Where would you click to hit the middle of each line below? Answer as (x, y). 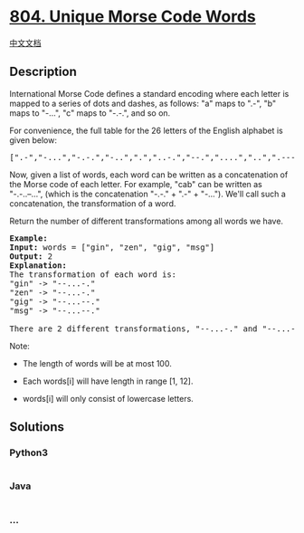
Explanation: (38, 265)
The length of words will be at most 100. (97, 363)
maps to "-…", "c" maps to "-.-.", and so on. (90, 113)
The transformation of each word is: (93, 274)
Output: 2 (31, 256)
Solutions (37, 427)
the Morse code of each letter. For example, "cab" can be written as (136, 184)
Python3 (28, 452)
